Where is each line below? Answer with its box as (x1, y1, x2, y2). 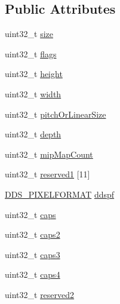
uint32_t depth (5, 128, 61, 140)
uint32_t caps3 (5, 248, 60, 260)
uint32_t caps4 (5, 268, 60, 281)
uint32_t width (5, 87, 61, 100)
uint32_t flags (5, 47, 57, 60)
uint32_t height (5, 67, 63, 80)
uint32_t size (5, 27, 53, 40)
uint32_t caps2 (5, 228, 60, 241)
